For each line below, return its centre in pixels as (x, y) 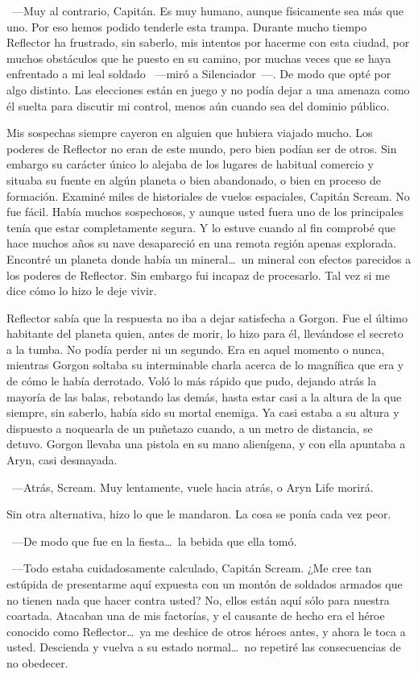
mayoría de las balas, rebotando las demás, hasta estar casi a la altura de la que (204, 396)
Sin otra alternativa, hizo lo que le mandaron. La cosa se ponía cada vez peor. (199, 514)
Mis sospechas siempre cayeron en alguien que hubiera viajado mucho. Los (190, 133)
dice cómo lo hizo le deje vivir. (82, 291)
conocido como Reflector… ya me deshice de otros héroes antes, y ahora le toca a (206, 631)
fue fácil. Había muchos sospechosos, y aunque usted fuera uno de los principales (205, 212)
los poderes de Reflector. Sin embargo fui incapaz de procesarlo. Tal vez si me (198, 275)
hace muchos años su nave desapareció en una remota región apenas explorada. (201, 243)
